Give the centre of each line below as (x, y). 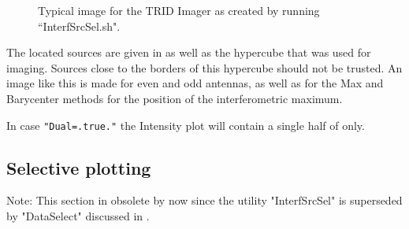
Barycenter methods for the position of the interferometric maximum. (175, 98)
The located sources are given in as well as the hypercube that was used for (189, 52)
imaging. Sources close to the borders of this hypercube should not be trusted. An (204, 67)
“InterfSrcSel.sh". (79, 26)
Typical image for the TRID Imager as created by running (179, 10)
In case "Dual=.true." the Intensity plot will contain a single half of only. (186, 125)
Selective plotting (79, 167)
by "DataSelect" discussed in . (78, 216)
